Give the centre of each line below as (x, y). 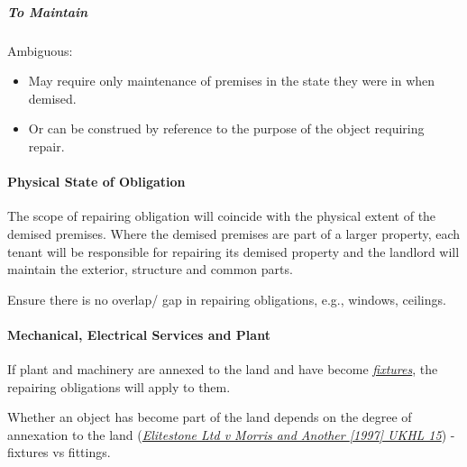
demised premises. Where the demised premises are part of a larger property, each (234, 233)
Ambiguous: (40, 50)
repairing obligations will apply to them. (119, 386)
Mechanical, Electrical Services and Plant (139, 334)
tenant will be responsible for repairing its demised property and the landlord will (233, 251)
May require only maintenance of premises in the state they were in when (232, 81)
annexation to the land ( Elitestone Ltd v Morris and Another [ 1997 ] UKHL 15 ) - (231, 434)
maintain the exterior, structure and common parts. (150, 269)
